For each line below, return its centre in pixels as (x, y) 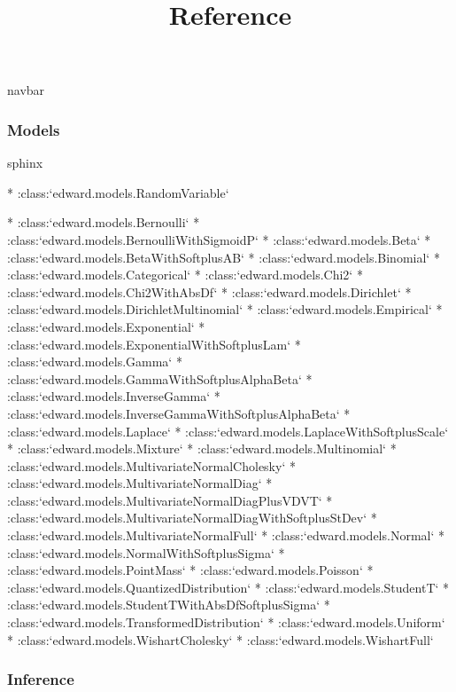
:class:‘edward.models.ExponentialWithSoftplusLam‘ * (154, 344)
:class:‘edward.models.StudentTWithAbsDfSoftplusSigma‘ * (169, 605)
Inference (41, 679)
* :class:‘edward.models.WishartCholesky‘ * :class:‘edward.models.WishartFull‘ (220, 639)
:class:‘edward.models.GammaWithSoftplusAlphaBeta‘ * (160, 378)
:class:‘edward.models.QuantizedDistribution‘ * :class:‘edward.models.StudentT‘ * (228, 587)
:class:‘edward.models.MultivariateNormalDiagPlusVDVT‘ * (170, 500)
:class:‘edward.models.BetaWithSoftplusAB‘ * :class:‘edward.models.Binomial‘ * (224, 257)
